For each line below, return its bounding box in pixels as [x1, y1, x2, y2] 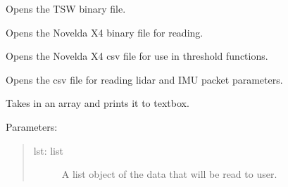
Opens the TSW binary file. [6, 1, 126, 15]
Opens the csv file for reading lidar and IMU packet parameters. [6, 72, 283, 86]
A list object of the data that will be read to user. [61, 167, 277, 181]
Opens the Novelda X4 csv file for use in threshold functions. [6, 49, 268, 63]
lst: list [33, 143, 63, 157]
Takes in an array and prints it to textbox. [6, 96, 189, 110]
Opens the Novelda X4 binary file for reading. [6, 25, 204, 39]
